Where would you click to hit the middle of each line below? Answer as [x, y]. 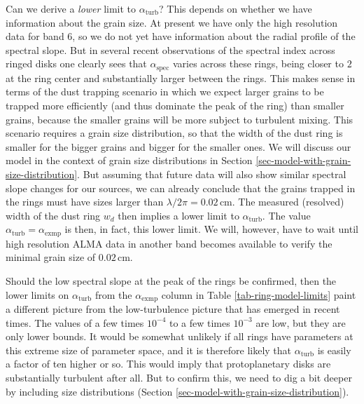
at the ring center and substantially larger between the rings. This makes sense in [181, 78]
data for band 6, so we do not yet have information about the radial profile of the [181, 36]
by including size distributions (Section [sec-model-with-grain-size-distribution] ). [177, 391]
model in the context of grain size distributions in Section [129, 160]
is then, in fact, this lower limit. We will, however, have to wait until [211, 229]
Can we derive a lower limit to [71, 8]
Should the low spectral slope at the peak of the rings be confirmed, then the [171, 281]
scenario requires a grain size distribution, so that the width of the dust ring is [174, 133]
